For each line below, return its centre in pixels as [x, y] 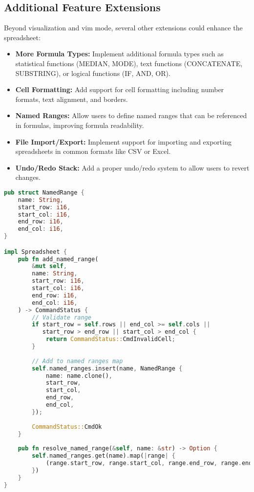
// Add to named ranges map [77, 361]
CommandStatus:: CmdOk [67, 427]
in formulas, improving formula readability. [80, 125]
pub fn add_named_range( [58, 259]
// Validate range [62, 317]
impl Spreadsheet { [35, 252]
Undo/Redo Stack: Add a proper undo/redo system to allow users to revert [132, 167]
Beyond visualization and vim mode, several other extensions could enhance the [123, 28]
